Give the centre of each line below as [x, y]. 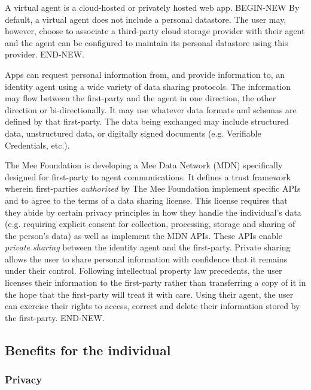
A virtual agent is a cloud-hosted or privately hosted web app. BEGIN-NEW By [152, 7]
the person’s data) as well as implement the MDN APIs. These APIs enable [144, 235]
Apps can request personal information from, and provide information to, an [145, 74]
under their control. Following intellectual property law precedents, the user [144, 270]
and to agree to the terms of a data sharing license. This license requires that [146, 200]
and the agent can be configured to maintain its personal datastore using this [147, 42]
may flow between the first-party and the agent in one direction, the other [141, 98]
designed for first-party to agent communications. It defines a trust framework [148, 176]
